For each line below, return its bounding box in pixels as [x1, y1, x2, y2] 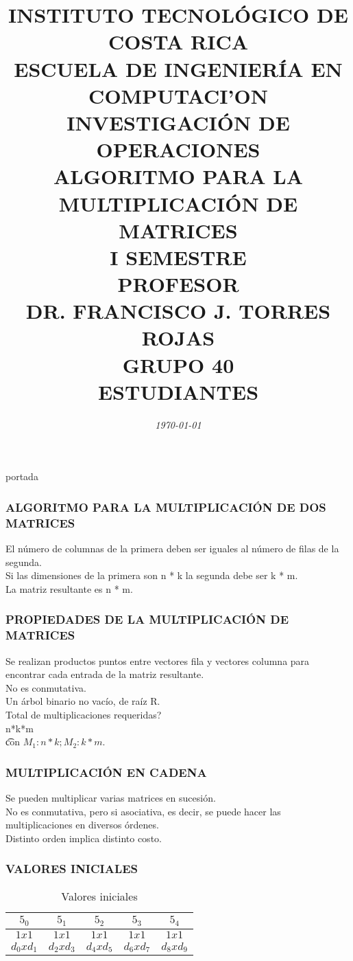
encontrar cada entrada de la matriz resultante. [5, 667, 204, 681]
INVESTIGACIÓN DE [66, 108, 290, 136]
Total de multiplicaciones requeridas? [5, 707, 162, 721]
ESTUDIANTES [97, 377, 259, 405]
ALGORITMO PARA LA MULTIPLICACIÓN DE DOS [5, 498, 326, 515]
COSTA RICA [108, 27, 249, 56]
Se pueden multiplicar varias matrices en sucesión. [5, 790, 216, 804]
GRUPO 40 [122, 350, 234, 378]
